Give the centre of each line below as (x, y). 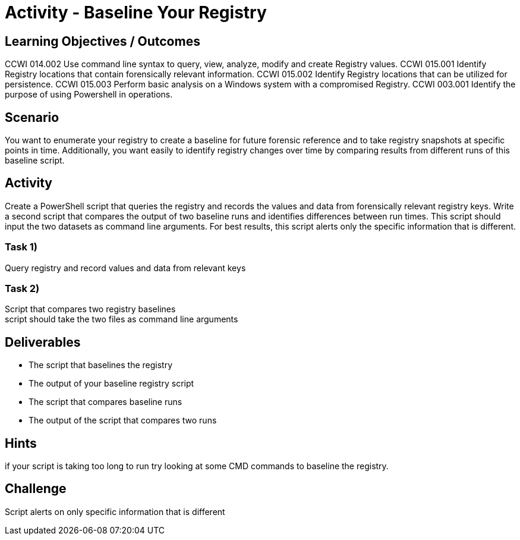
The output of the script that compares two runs (123, 420)
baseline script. (35, 161)
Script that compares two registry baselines (90, 309)
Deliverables (43, 342)
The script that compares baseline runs (105, 402)
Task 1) (21, 247)
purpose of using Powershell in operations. (89, 95)
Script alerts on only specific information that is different (115, 511)
